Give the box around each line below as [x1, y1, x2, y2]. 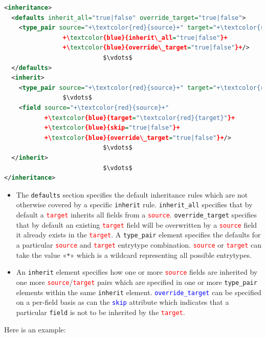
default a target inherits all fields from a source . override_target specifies [16, 209, 257, 220]
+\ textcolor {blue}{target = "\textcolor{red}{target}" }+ [44, 114, 235, 122]
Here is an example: [4, 324, 66, 334]
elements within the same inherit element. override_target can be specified [16, 286, 261, 297]
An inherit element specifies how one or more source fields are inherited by [16, 267, 258, 277]
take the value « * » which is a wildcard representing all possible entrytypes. [16, 249, 252, 260]
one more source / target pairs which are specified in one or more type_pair [16, 276, 257, 287]
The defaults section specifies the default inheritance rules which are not [16, 189, 248, 200]
